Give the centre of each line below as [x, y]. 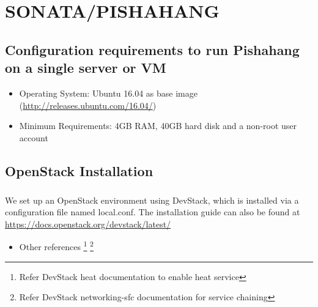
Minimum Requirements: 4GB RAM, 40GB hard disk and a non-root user [158, 126]
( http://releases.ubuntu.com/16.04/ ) [88, 105]
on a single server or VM [86, 68]
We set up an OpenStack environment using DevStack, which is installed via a [152, 200]
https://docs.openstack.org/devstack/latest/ [88, 224]
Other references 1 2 [56, 246]
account [34, 137]
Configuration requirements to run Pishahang [152, 49]
